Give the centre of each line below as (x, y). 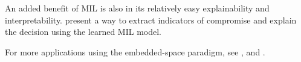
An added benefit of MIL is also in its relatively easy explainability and (137, 8)
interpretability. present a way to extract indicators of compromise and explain (151, 20)
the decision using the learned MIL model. (83, 32)
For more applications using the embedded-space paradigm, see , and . (135, 51)
